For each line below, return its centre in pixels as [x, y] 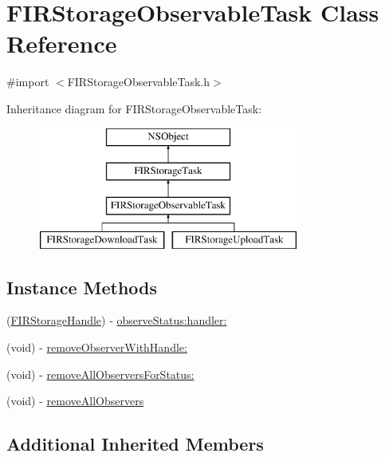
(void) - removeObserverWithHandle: [97, 347]
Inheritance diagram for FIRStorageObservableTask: [134, 108]
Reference [62, 43]
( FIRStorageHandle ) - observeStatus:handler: [117, 320]
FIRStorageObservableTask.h [139, 82]
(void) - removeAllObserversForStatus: [100, 374]
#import [28, 82]
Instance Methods [82, 287]
